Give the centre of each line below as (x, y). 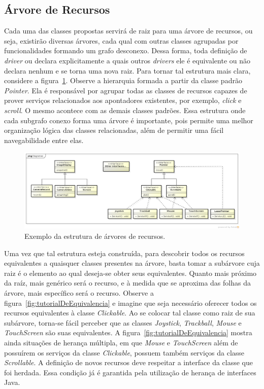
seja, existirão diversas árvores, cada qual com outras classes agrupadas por (121, 40)
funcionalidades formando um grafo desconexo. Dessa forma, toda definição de (126, 50)
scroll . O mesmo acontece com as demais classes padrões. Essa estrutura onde (125, 110)
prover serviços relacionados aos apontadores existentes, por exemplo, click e (123, 100)
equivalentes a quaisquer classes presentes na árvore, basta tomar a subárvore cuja (132, 263)
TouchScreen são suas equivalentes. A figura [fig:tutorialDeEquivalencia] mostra (128, 332)
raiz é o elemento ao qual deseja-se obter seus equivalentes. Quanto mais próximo (130, 273)
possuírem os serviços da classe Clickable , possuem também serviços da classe (124, 352)
